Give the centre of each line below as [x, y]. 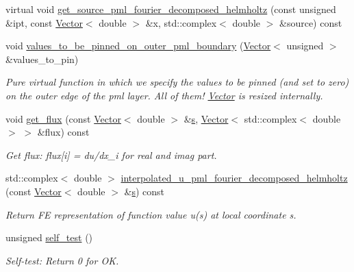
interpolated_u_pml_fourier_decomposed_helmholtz [234, 178]
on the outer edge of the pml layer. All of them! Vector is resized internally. [164, 95]
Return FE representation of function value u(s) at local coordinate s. [151, 214]
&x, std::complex [181, 22]
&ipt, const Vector [44, 22]
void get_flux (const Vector [63, 118]
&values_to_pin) [42, 59]
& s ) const [144, 191]
